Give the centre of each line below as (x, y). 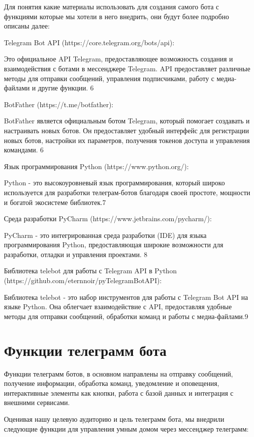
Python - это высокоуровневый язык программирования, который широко (114, 183)
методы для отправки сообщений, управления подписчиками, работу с (109, 78)
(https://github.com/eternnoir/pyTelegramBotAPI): (83, 280)
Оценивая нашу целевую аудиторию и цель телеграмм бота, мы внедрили (114, 419)
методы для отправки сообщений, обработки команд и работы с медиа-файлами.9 (126, 316)
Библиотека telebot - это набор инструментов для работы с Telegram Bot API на (126, 297)
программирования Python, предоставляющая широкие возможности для (114, 245)
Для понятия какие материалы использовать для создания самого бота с (111, 6)
